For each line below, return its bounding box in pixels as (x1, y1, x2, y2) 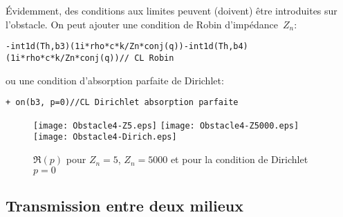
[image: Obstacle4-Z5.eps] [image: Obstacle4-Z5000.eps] (33, 120, 299, 131)
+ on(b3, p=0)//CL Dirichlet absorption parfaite (6, 97, 239, 108)
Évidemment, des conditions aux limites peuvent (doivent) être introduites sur (6, 3, 337, 17)
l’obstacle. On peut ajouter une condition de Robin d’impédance (6, 17, 278, 31)
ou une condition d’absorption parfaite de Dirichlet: (6, 73, 224, 87)
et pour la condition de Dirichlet (170, 152, 308, 167)
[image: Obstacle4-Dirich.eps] (33, 132, 177, 142)
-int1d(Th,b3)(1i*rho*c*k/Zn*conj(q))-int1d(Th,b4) (6, 41, 248, 52)
